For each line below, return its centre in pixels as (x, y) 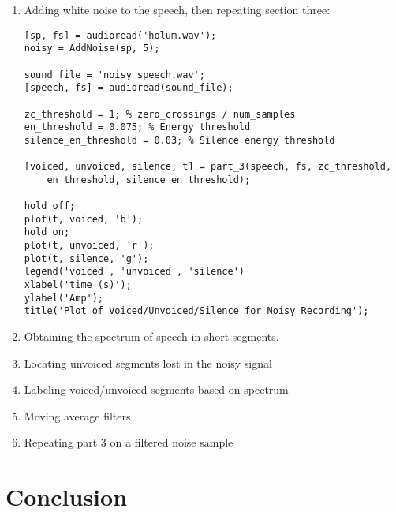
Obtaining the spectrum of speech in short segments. (151, 336)
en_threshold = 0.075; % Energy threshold (137, 127)
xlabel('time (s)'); (78, 285)
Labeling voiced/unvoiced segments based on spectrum (156, 389)
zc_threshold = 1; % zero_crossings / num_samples (160, 114)
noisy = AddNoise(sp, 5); (92, 49)
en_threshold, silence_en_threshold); (149, 179)
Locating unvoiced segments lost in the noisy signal (148, 363)
